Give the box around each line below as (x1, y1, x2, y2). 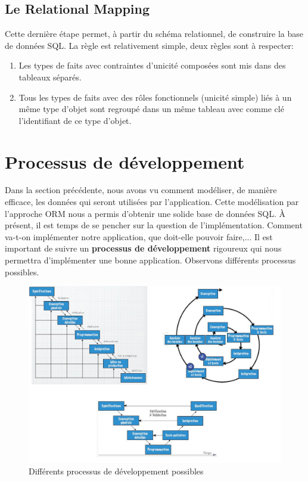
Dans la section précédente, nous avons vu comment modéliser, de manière (5, 184, 277, 196)
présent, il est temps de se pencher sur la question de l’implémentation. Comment (5, 219, 303, 231)
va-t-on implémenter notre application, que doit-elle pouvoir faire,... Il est (5, 230, 273, 243)
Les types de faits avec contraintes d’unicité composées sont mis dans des (18, 59, 286, 72)
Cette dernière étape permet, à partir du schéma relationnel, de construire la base (5, 27, 304, 40)
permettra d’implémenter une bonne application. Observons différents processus (5, 254, 296, 266)
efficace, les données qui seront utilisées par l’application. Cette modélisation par (5, 195, 299, 208)
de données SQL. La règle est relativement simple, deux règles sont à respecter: (5, 39, 294, 51)
